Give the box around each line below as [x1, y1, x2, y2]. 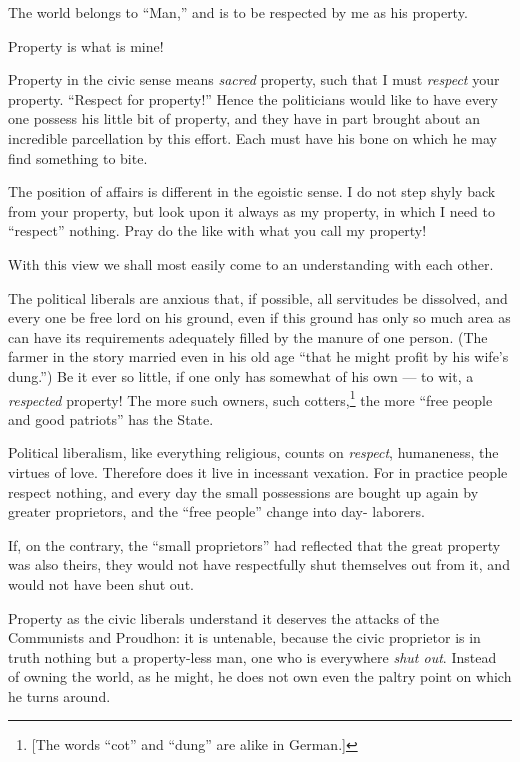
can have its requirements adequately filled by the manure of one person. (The [8, 326, 488, 347]
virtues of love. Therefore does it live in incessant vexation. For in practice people [8, 461, 508, 482]
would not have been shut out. [8, 573, 194, 594]
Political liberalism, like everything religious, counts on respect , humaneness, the [8, 442, 499, 463]
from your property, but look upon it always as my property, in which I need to [8, 200, 495, 221]
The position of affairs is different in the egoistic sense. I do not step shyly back [8, 181, 496, 202]
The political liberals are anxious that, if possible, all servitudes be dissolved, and [8, 287, 508, 308]
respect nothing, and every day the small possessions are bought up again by [8, 481, 479, 502]
